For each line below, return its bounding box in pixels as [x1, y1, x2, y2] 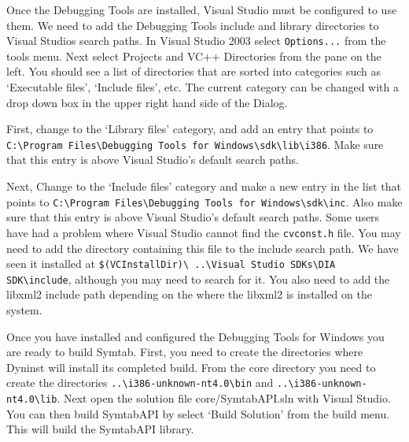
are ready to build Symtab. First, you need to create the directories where [6, 344, 363, 360]
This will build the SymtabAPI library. [6, 421, 194, 437]
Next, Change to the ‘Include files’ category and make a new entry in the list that [6, 178, 401, 195]
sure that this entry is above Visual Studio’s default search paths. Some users [6, 209, 380, 225]
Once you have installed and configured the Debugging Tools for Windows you [6, 328, 385, 344]
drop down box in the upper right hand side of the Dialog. [6, 94, 288, 110]
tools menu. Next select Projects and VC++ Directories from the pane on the [6, 47, 381, 64]
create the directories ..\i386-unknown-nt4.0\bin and [6, 374, 274, 391]
